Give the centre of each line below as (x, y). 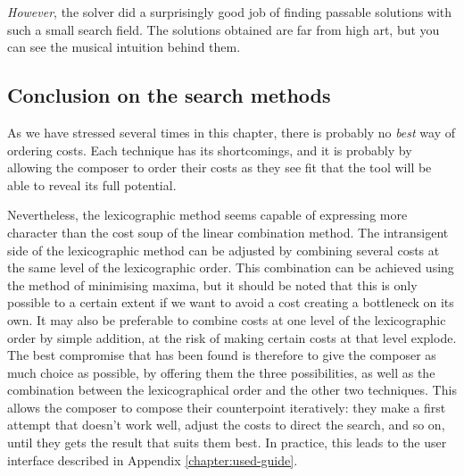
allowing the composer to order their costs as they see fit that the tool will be (220, 167)
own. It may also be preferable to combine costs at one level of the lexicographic (227, 319)
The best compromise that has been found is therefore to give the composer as (222, 355)
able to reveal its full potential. (92, 184)
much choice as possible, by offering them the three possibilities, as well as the (221, 372)
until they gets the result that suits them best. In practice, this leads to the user (227, 443)
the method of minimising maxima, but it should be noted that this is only (212, 284)
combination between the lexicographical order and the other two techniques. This (232, 390)
